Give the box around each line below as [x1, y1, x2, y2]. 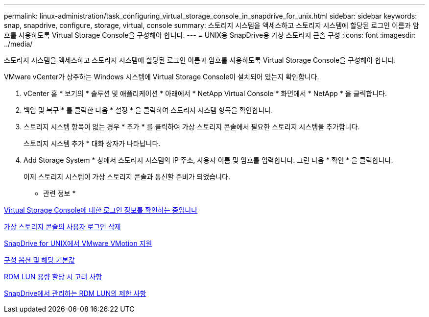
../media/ [4, 40, 33, 48]
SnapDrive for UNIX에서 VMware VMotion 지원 [4, 239, 152, 247]
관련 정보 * [43, 189, 76, 197]
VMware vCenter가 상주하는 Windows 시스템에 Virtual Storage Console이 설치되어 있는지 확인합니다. [4, 73, 319, 81]
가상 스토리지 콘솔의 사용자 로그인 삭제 [4, 222, 121, 231]
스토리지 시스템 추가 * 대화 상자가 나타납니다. [24, 139, 161, 147]
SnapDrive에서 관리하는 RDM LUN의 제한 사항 [4, 289, 146, 297]
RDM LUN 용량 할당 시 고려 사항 [4, 272, 102, 281]
